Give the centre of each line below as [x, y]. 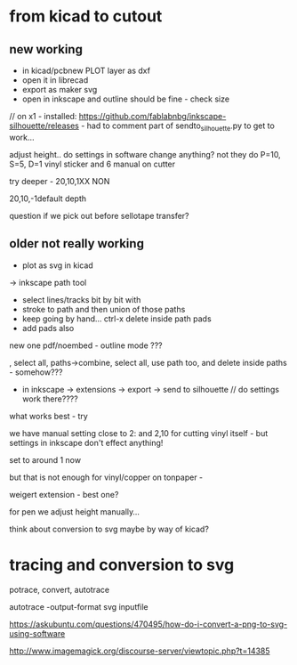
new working [46, 49]
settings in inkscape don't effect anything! [86, 442]
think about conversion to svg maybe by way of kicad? [109, 529]
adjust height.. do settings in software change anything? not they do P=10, [145, 154]
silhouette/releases [44, 126]
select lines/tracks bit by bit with [81, 299]
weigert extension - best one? [64, 494]
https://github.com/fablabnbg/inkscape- [153, 116]
